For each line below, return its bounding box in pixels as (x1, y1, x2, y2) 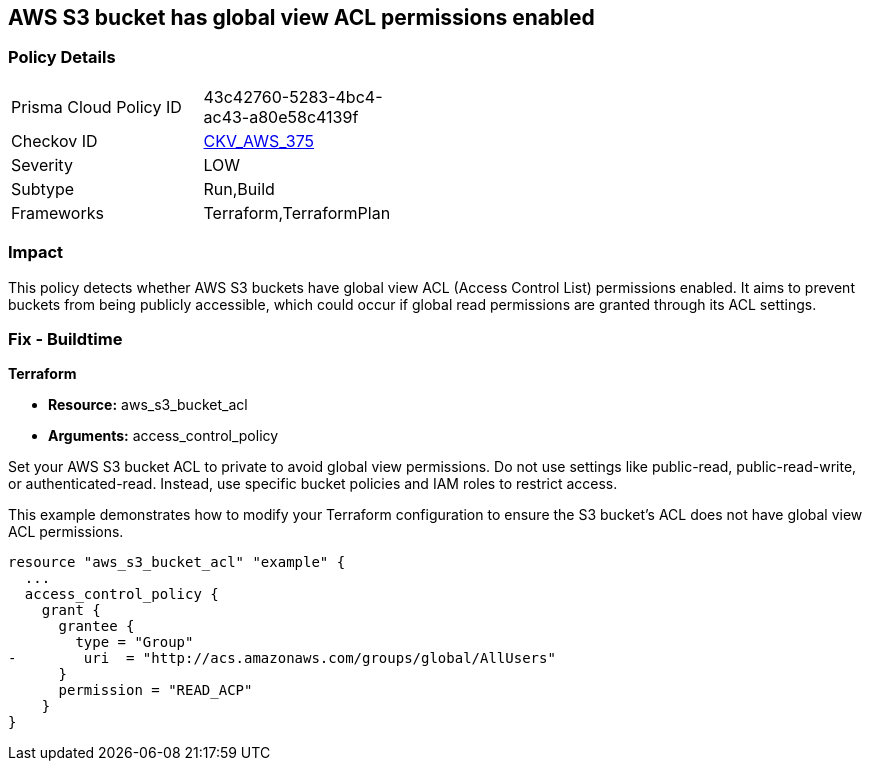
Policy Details (8, 47, 116, 68)
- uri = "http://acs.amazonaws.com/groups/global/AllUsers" (8, 650, 556, 667)
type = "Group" (75, 634, 194, 651)
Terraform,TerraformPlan (203, 202, 391, 223)
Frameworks (11, 202, 104, 223)
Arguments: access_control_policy (48, 427, 279, 445)
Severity (11, 154, 73, 175)
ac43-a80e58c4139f (203, 106, 359, 127)
